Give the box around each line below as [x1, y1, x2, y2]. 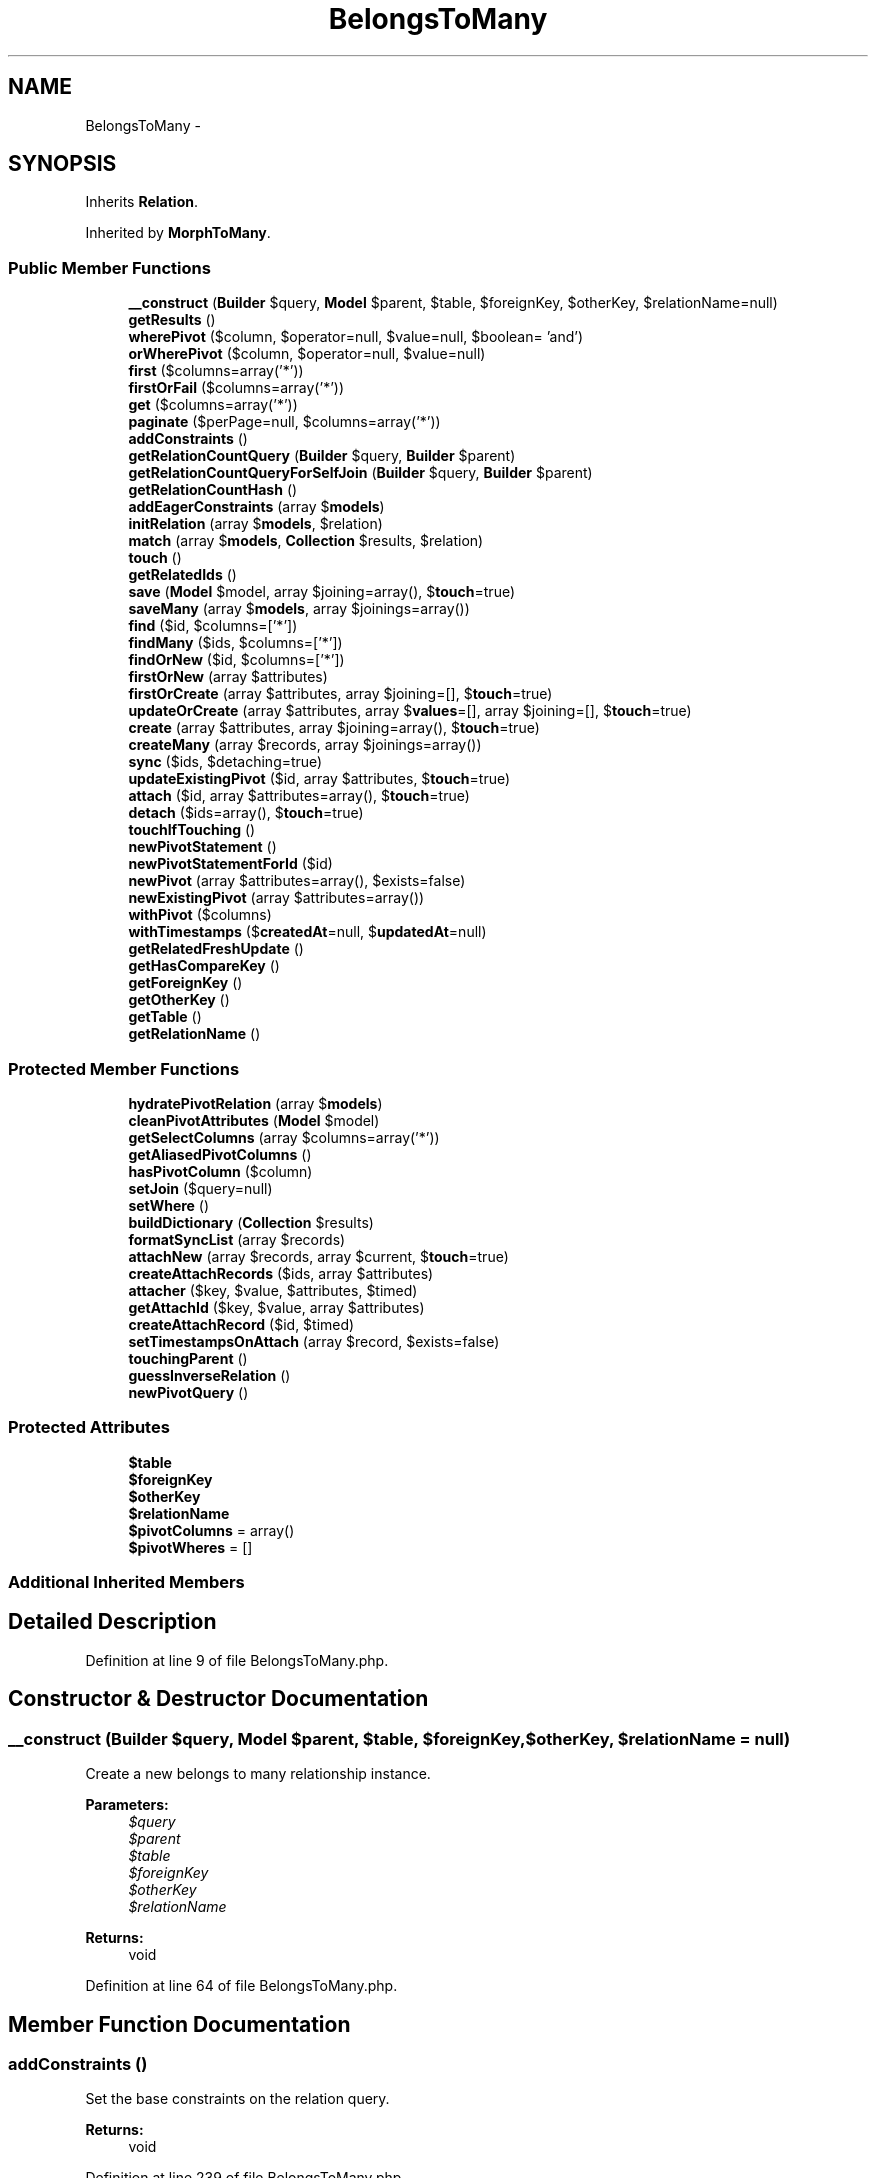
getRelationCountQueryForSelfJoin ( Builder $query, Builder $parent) [128, 464, 593, 482]
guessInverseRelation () [128, 1366, 291, 1384]
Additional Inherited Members [8, 1572, 245, 1593]
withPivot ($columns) [128, 906, 272, 924]
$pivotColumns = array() [128, 1521, 295, 1539]
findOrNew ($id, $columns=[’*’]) [128, 651, 345, 669]
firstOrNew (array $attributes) [128, 668, 328, 686]
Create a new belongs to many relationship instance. [85, 1765, 431, 1783]
